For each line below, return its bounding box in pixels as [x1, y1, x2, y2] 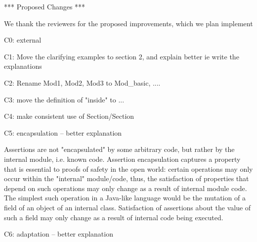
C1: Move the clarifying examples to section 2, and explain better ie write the [4, 51, 239, 61]
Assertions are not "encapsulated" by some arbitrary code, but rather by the [4, 144, 235, 154]
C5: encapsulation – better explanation [4, 127, 122, 138]
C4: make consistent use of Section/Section [4, 111, 134, 121]
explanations [4, 61, 42, 71]
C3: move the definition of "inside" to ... [4, 94, 125, 104]
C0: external [4, 35, 42, 45]
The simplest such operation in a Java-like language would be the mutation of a [4, 193, 246, 203]
